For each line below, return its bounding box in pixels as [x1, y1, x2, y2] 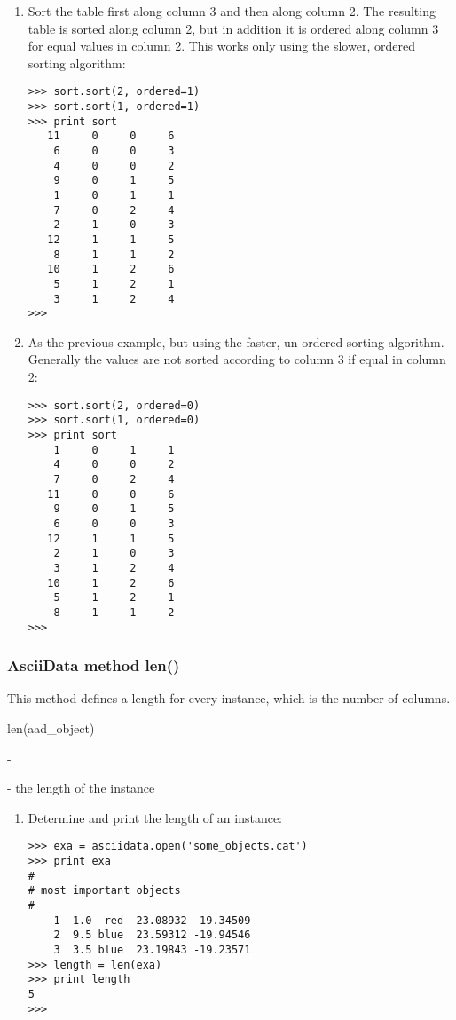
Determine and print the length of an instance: [28, 808, 282, 826]
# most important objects [28, 884, 181, 897]
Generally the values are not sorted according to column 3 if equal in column [28, 350, 446, 368]
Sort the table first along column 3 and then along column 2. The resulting [28, 2, 436, 20]
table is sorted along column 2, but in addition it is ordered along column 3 [28, 19, 439, 37]
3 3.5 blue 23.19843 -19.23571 [53, 943, 251, 956]
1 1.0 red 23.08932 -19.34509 [53, 913, 251, 927]
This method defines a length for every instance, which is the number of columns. [7, 689, 451, 708]
